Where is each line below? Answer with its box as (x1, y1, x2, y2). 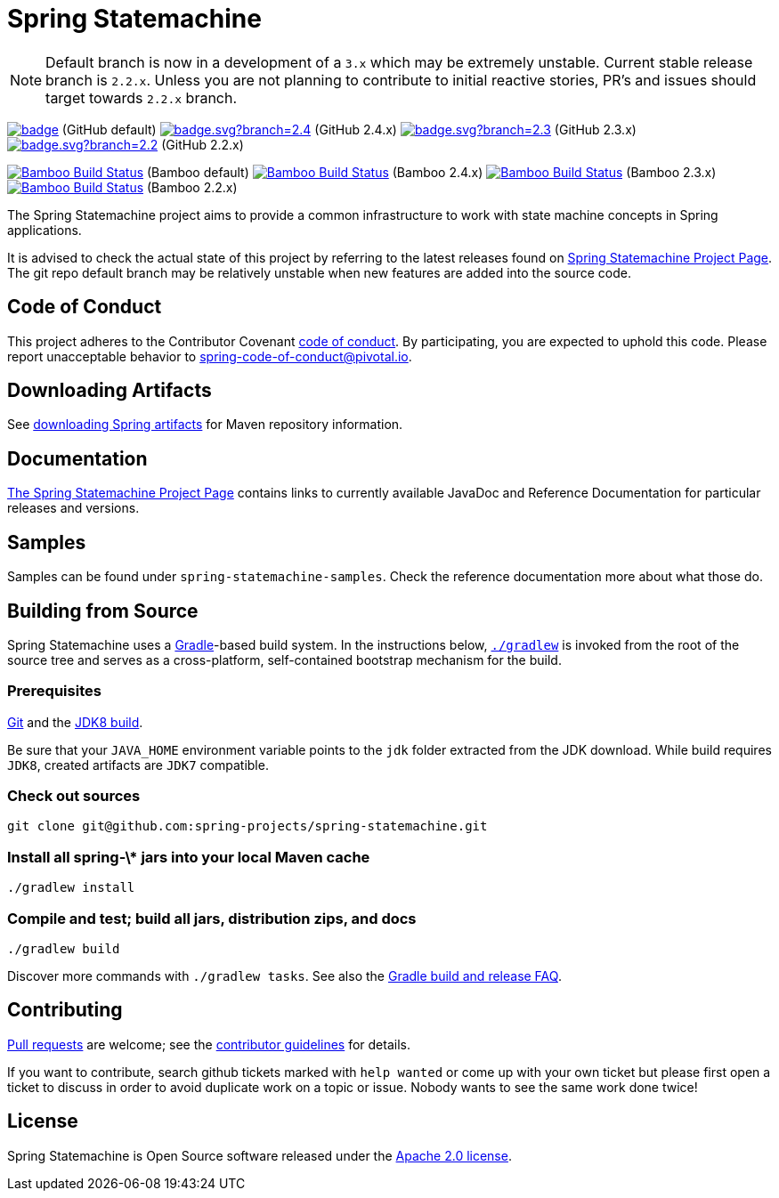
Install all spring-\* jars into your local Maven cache (7, 847, 370, 866)
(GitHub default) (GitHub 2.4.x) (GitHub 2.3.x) (61, 121, 637, 137)
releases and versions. (7, 500, 140, 516)
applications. (7, 222, 82, 238)
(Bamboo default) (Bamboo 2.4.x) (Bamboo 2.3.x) (147, 164, 717, 180)
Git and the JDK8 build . (7, 714, 143, 730)
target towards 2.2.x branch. (45, 88, 238, 107)
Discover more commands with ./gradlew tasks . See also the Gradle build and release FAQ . (7, 967, 562, 983)
